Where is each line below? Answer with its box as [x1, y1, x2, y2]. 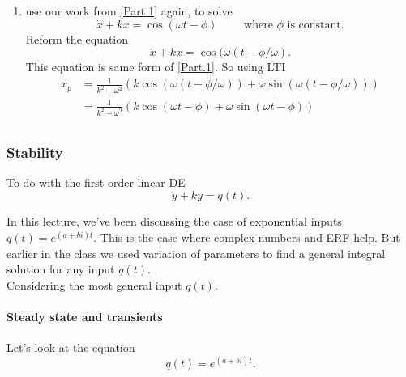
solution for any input [6, 261, 115, 277]
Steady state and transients [6, 308, 163, 325]
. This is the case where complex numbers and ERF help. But [93, 229, 400, 246]
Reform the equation [25, 30, 129, 47]
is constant [287, 19, 341, 31]
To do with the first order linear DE [6, 173, 186, 190]
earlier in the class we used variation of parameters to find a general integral [6, 244, 386, 261]
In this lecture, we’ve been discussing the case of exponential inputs [6, 213, 342, 230]
